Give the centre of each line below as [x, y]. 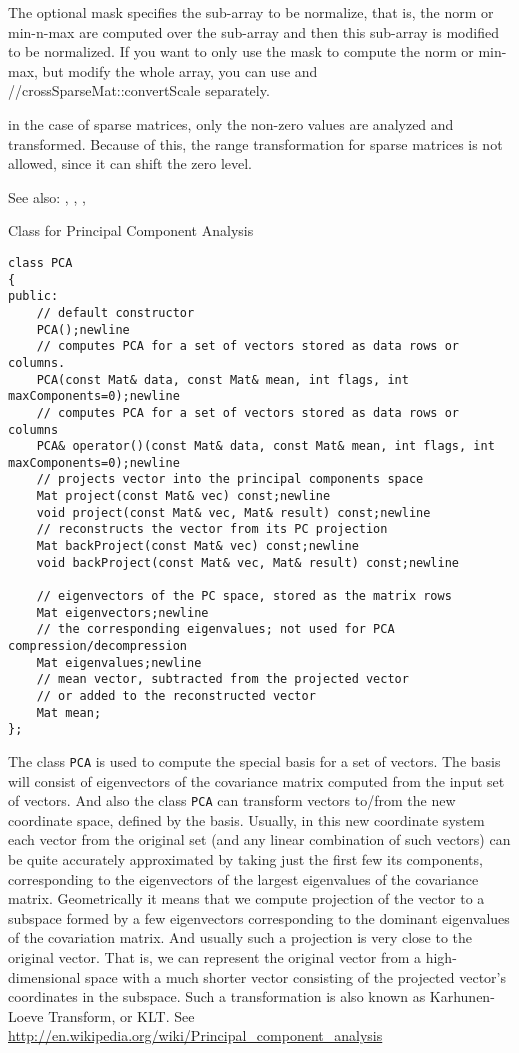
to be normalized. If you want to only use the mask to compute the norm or [241, 51]
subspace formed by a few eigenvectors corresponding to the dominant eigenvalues [259, 917]
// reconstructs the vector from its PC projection [212, 529]
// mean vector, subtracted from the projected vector [222, 679]
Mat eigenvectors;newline [122, 612]
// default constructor [115, 312]
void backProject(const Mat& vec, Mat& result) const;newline [248, 562]
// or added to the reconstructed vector [176, 696]
